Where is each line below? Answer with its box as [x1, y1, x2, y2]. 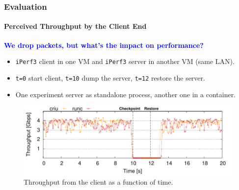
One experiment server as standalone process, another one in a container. [15, 89, 236, 99]
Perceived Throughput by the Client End [4, 21, 147, 31]
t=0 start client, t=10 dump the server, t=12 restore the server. [15, 72, 205, 83]
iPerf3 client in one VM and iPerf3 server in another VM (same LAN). [15, 56, 235, 66]
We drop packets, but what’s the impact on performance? [4, 40, 204, 50]
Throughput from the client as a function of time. [24, 177, 173, 187]
